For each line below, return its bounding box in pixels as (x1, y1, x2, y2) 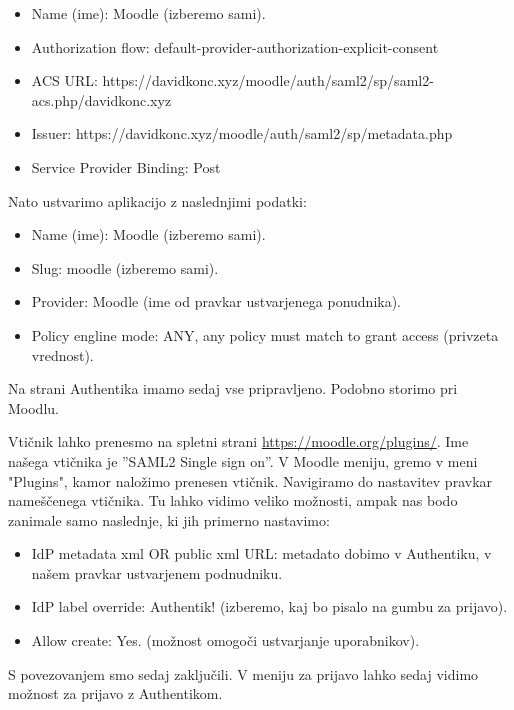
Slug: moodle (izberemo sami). (31, 257, 219, 278)
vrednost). (31, 344, 94, 365)
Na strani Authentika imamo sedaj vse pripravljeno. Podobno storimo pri (8, 378, 458, 399)
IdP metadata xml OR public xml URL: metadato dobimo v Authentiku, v (31, 543, 492, 564)
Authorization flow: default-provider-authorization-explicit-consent (31, 36, 439, 57)
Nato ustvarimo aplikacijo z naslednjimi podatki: (8, 190, 307, 211)
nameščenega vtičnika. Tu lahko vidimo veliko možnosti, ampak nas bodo (8, 490, 458, 511)
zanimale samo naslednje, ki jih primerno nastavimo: (8, 509, 330, 530)
